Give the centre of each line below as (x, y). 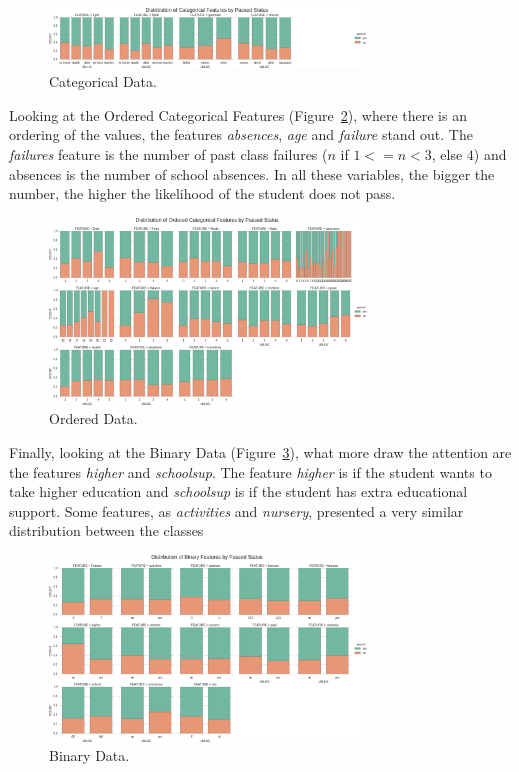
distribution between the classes (106, 530)
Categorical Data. (103, 81)
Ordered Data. (93, 418)
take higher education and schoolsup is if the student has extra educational (238, 491)
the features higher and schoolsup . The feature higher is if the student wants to (250, 471)
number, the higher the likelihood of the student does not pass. (202, 193)
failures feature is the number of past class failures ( (168, 154)
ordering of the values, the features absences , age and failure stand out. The (241, 134)
